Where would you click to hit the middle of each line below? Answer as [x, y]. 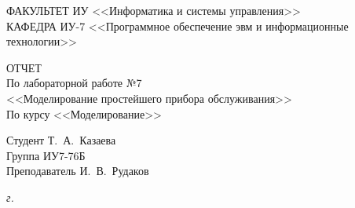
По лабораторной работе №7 [74, 83]
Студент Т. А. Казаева [61, 140]
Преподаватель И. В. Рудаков [78, 171]
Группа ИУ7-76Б [46, 155]
